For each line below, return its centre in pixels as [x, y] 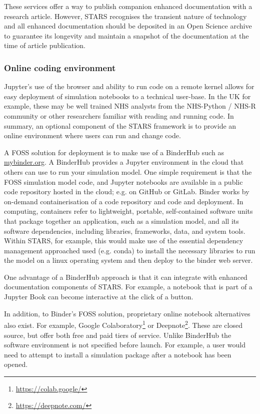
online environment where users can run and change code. [92, 135]
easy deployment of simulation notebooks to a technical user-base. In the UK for [127, 96]
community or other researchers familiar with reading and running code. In [119, 115]
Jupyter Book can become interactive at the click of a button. [99, 297]
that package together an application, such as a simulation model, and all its [121, 221]
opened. [16, 364]
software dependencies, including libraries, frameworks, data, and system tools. [125, 231]
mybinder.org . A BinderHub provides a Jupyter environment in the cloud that [124, 162]
